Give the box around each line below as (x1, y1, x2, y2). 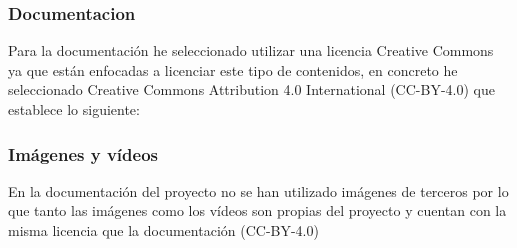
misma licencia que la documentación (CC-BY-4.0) (8, 220, 319, 240)
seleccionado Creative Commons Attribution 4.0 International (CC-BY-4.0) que (8, 79, 495, 100)
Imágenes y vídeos (8, 141, 158, 166)
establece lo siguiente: (8, 99, 140, 119)
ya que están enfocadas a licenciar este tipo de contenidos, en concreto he (8, 59, 458, 80)
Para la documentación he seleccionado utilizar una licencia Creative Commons (8, 40, 494, 61)
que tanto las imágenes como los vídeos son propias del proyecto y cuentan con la (8, 200, 507, 221)
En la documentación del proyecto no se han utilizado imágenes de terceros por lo (8, 180, 509, 201)
